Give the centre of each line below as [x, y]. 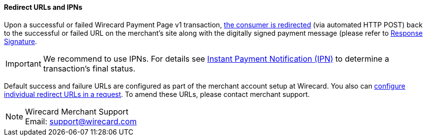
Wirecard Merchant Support [77, 111]
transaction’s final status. [89, 68]
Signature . [21, 41]
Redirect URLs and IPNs [43, 7]
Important [23, 63]
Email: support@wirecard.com [81, 121]
